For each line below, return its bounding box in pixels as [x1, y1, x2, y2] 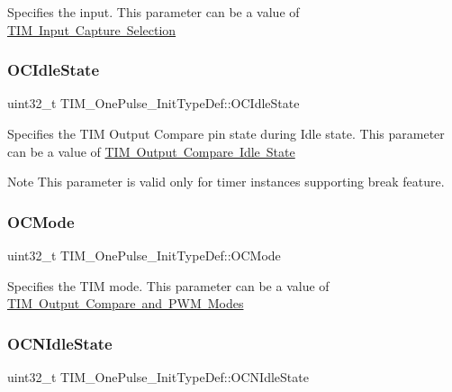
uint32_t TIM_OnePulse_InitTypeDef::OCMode [7, 246, 281, 264]
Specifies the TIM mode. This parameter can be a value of [7, 276, 330, 295]
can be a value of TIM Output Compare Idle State [7, 141, 295, 160]
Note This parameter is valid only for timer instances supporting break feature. [7, 172, 445, 191]
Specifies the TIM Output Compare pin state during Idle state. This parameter [7, 124, 445, 142]
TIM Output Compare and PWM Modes [7, 294, 244, 313]
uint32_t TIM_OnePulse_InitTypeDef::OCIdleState [7, 94, 300, 113]
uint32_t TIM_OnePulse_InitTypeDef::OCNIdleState [7, 368, 309, 386]
